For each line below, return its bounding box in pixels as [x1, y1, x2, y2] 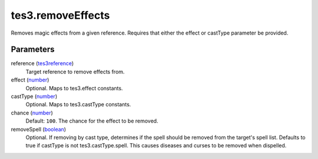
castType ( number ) [11, 93, 58, 100]
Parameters [11, 45, 55, 55]
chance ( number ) [11, 109, 53, 116]
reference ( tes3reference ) [11, 60, 74, 67]
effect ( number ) [11, 76, 49, 83]
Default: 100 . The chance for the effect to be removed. [25, 117, 158, 124]
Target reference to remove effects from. [25, 68, 125, 75]
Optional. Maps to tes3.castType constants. [25, 101, 131, 108]
